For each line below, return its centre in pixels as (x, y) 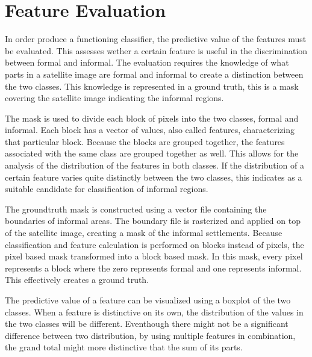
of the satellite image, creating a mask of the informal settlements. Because (144, 233)
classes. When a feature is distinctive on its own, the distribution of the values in (154, 312)
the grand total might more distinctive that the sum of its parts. (124, 347)
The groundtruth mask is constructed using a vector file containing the (136, 209)
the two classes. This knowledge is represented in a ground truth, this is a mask (152, 86)
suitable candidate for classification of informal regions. (107, 189)
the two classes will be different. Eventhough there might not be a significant (147, 324)
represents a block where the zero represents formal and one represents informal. (153, 268)
